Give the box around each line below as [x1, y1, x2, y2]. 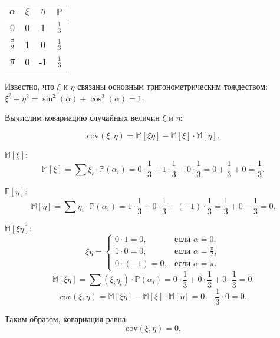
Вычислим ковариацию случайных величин [5, 111, 160, 124]
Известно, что [5, 80, 55, 92]
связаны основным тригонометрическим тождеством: [77, 80, 268, 92]
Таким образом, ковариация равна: [5, 312, 129, 324]
